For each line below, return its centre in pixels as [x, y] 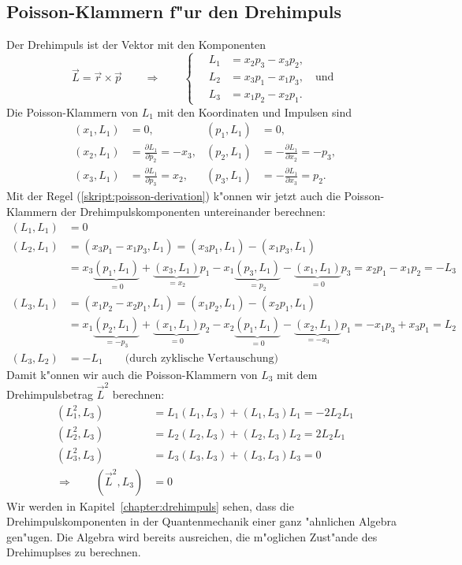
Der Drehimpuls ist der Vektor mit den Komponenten [136, 45]
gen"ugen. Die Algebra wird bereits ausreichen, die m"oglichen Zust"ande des [192, 536]
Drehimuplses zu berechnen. [74, 552]
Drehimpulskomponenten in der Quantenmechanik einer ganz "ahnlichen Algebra [201, 521]
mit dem [297, 374]
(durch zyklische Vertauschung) [202, 358]
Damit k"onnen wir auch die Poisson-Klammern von [132, 374]
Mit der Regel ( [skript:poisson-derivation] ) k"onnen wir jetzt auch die [173, 196]
